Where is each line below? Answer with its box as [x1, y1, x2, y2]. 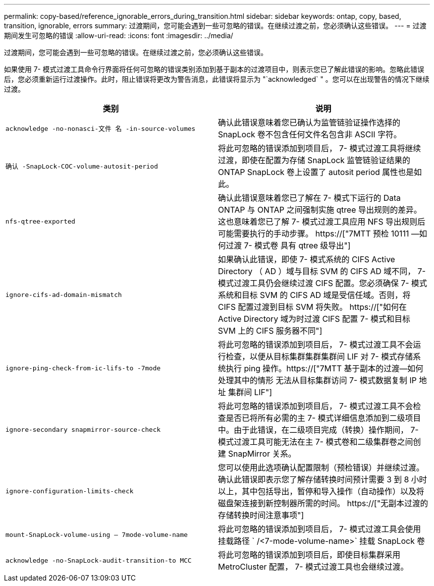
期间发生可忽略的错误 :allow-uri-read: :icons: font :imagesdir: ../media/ [4, 31, 233, 40]
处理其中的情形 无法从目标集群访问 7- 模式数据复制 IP [218, 375, 417, 385]
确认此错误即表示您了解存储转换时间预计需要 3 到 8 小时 [218, 474, 427, 484]
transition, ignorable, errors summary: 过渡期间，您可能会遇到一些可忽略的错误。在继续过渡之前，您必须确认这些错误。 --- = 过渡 [4, 21, 427, 30]
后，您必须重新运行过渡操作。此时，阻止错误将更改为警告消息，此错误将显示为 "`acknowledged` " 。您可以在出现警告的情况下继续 [4, 75, 430, 83]
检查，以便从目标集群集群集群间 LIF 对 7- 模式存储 [226, 352, 413, 361]
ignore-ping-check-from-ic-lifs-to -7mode [5, 364, 161, 372]
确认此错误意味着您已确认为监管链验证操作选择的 [218, 117, 401, 127]
